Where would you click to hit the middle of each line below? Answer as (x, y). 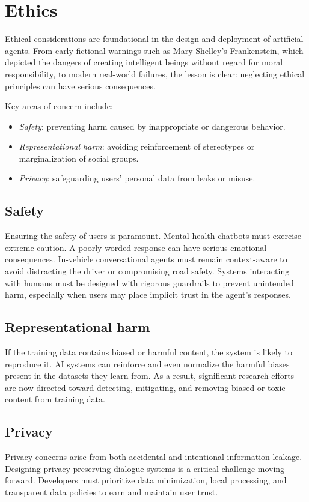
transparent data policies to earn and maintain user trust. (112, 491)
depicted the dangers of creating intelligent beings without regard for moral (144, 62)
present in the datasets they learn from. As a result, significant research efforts (150, 376)
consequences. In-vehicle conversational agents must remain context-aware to (146, 259)
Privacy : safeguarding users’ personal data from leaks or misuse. (137, 178)
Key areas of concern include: (59, 106)
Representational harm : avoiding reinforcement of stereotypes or (137, 146)
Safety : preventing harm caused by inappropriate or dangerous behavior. (152, 126)
